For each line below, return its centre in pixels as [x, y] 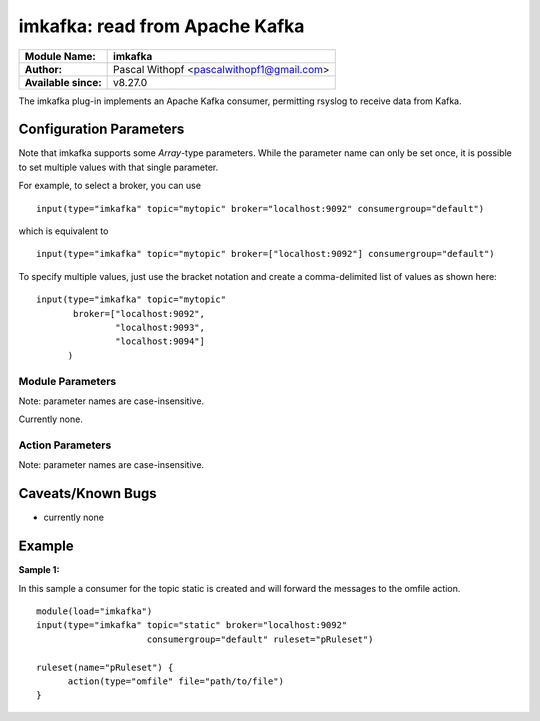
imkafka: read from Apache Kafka [161, 26]
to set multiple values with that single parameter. [118, 167]
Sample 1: [39, 570]
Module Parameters [67, 381]
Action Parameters [65, 445]
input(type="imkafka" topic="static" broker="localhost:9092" [192, 625]
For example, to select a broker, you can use [110, 186]
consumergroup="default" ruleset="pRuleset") [260, 639]
